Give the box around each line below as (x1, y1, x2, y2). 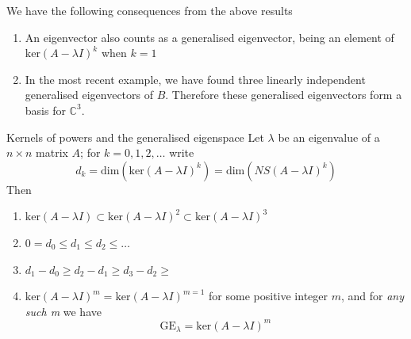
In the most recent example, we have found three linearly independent (25, 70, 366, 87)
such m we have (25, 303, 102, 319)
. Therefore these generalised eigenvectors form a (165, 86, 402, 103)
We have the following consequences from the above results (6, 2, 293, 18)
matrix (36, 144, 68, 161)
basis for (25, 101, 66, 118)
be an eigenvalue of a (278, 128, 380, 145)
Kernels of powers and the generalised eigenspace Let (6, 128, 264, 145)
